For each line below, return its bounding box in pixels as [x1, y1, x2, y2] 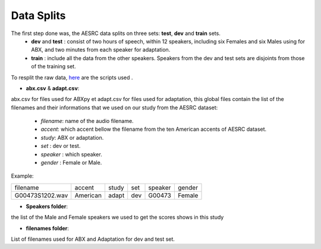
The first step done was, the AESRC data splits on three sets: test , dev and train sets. [11, 30, 221, 37]
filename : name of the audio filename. [40, 118, 134, 125]
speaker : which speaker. [40, 150, 102, 157]
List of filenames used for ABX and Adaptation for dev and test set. [11, 235, 175, 242]
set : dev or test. [40, 143, 81, 150]
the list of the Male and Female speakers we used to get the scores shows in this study [11, 214, 224, 221]
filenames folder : [26, 225, 70, 232]
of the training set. [31, 63, 77, 70]
